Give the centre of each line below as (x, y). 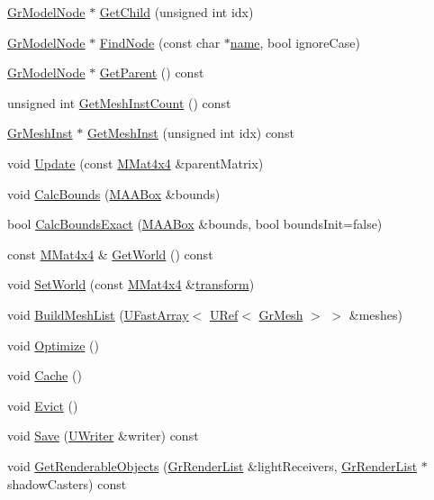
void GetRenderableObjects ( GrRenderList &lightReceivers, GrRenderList (212, 465)
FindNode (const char (160, 42)
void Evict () (43, 405)
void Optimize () (53, 345)
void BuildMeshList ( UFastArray (98, 314)
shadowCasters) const (67, 483)
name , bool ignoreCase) (295, 42)
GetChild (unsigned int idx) (176, 12)
